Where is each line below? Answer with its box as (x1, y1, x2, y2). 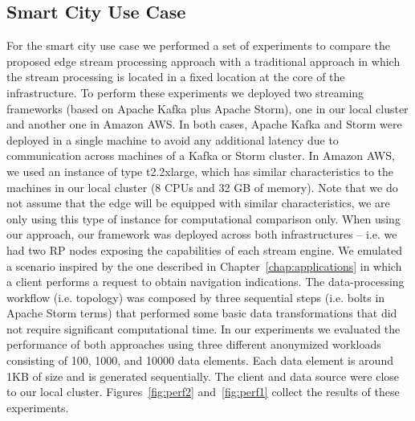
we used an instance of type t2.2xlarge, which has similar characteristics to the (6, 162, 394, 179)
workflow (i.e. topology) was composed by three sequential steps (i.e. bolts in (6, 288, 385, 305)
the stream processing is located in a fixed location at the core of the (6, 68, 345, 85)
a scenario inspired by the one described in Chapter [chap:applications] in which (6, 257, 402, 274)
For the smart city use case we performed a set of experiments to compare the (6, 37, 390, 54)
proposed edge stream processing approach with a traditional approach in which (6, 52, 401, 69)
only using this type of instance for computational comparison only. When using (6, 210, 401, 227)
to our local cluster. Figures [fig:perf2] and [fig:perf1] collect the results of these (6, 383, 400, 400)
